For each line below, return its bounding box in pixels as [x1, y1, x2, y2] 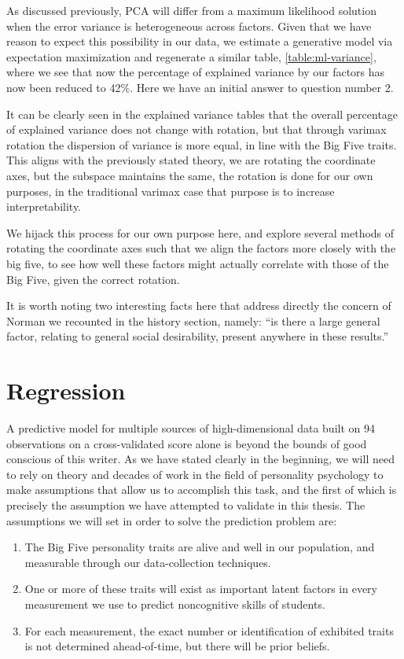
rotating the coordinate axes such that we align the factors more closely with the [6, 240, 396, 256]
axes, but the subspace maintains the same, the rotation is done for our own [6, 167, 373, 183]
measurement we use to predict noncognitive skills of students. [24, 595, 325, 612]
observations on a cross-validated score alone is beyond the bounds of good [6, 435, 367, 451]
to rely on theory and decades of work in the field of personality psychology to [6, 466, 384, 482]
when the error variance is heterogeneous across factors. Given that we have [6, 17, 372, 34]
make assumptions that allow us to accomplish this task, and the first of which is [6, 481, 397, 498]
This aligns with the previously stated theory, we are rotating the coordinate [6, 152, 376, 168]
